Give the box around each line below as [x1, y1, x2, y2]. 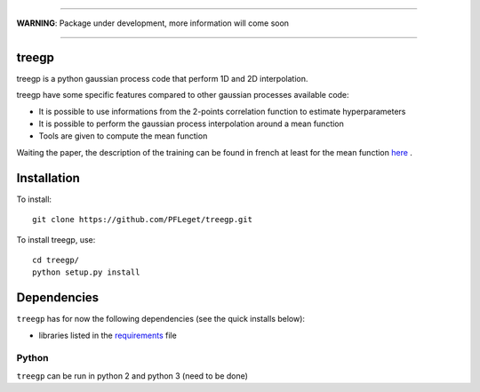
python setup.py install [32, 268, 140, 277]
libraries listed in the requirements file [38, 330, 177, 340]
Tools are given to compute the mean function [38, 131, 208, 141]
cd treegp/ [32, 254, 80, 265]
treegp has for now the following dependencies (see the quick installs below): [16, 314, 306, 324]
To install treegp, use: [16, 234, 96, 244]
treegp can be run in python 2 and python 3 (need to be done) [16, 370, 249, 381]
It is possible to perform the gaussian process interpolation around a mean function [38, 118, 344, 129]
